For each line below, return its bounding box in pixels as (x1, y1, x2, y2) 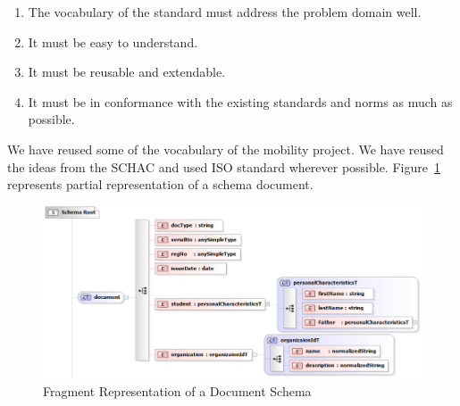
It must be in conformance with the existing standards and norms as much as (28, 92, 453, 111)
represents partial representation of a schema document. (7, 175, 314, 194)
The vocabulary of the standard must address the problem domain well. (28, 3, 422, 21)
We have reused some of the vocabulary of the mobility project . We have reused (7, 139, 444, 158)
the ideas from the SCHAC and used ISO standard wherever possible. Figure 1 (7, 157, 440, 176)
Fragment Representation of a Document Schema (43, 382, 312, 401)
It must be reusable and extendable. (28, 62, 226, 81)
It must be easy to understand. (28, 32, 198, 51)
